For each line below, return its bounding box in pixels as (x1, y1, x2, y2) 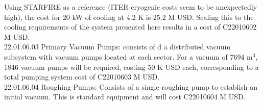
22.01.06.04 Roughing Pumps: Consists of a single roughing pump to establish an (4, 81, 258, 92)
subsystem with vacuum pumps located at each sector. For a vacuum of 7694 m (4, 51, 253, 62)
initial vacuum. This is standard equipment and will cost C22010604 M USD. (4, 91, 246, 102)
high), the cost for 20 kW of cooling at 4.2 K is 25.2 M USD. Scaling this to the (4, 11, 254, 22)
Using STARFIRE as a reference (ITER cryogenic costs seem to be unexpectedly (4, 2, 257, 12)
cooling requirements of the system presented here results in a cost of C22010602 (4, 21, 257, 32)
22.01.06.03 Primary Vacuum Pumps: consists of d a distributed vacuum (4, 41, 231, 52)
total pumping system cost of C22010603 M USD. (4, 71, 160, 82)
